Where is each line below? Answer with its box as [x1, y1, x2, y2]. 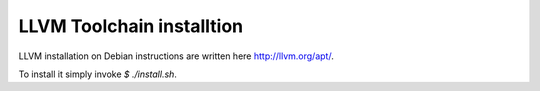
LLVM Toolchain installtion [18, 15, 244, 37]
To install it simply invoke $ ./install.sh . [18, 68, 177, 80]
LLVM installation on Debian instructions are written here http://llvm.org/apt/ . [18, 50, 334, 62]
